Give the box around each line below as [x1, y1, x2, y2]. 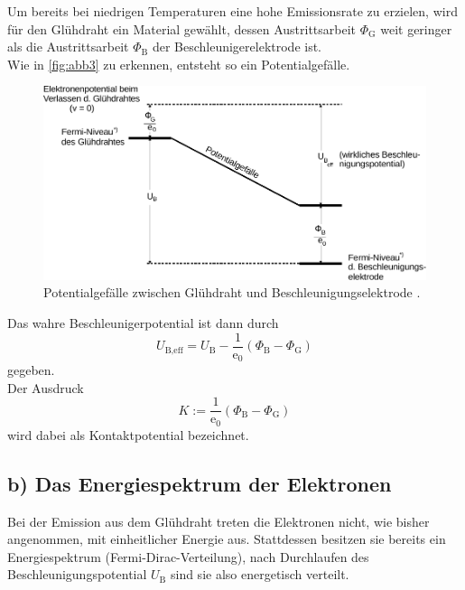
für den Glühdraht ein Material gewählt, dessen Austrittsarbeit [7, 19, 357, 38]
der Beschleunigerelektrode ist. [152, 37, 322, 56]
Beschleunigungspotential [7, 565, 147, 584]
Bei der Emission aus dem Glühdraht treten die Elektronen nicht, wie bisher [7, 511, 430, 530]
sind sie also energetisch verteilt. [170, 565, 349, 584]
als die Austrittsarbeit [7, 37, 129, 56]
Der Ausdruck [7, 378, 84, 397]
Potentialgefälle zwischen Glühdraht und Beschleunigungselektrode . [43, 283, 421, 302]
